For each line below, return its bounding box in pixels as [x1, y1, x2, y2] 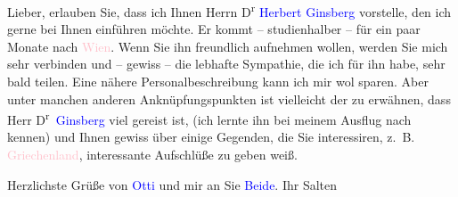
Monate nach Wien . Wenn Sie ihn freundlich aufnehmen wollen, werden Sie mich [7, 37, 448, 55]
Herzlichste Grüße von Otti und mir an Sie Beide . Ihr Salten [7, 175, 338, 193]
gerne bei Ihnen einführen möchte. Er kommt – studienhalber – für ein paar [7, 20, 421, 38]
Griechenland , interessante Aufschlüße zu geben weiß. [7, 145, 298, 164]
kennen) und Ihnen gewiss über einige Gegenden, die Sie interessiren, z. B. [7, 127, 415, 146]
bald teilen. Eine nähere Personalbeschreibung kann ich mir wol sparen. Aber [7, 72, 429, 91]
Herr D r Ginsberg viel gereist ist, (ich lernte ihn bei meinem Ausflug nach [7, 108, 412, 128]
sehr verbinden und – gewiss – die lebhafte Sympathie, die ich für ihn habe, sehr [7, 54, 446, 73]
